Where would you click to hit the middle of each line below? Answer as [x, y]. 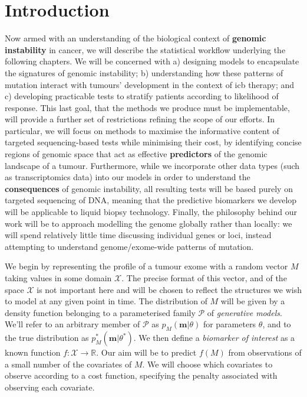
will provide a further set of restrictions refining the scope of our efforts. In [140, 119]
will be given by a [253, 301]
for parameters [230, 324]
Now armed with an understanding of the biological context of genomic [136, 38]
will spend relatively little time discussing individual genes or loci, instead [138, 235]
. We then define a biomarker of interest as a [214, 338]
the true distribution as [47, 338]
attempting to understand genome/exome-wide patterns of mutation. [129, 246]
